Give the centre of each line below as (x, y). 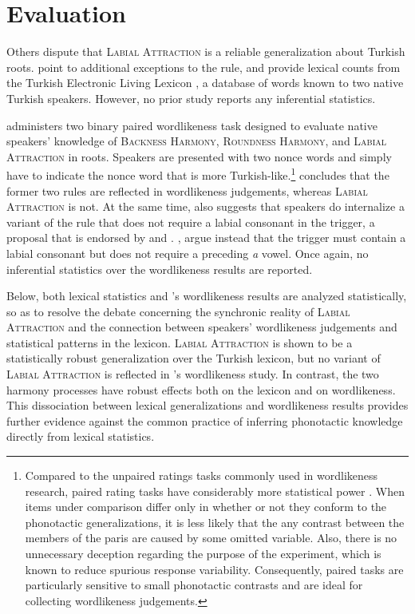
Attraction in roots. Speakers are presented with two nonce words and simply (199, 156)
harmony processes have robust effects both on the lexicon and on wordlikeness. (201, 389)
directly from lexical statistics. (81, 436)
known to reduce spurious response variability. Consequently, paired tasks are (214, 569)
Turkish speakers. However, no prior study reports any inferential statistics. (191, 98)
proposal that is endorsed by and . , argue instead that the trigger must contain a (206, 238)
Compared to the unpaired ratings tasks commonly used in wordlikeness (202, 475)
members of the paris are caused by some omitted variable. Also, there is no (211, 538)
